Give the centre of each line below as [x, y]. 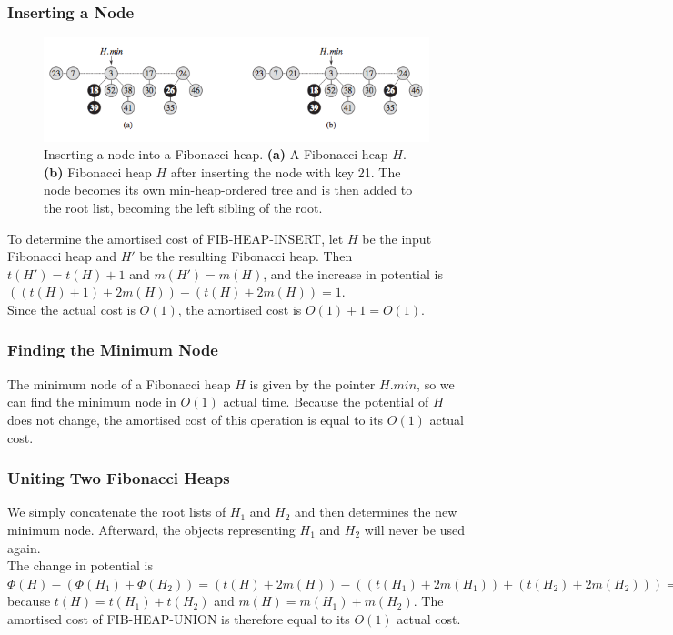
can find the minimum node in [92, 402]
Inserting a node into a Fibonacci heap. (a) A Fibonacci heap [216, 154]
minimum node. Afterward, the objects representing [151, 529]
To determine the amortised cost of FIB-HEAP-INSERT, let [176, 238]
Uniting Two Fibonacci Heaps [119, 478]
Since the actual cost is [71, 309]
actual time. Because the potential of [326, 402]
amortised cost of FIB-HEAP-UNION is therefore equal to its [179, 618]
